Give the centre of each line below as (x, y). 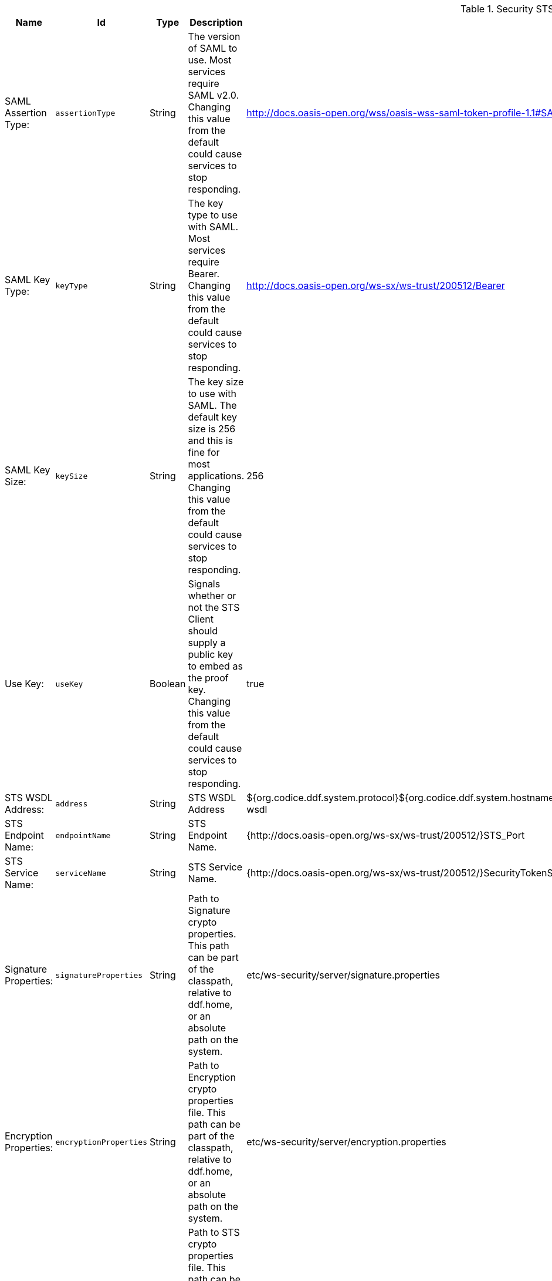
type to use (213, 215)
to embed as (215, 666)
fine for (204, 452)
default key (212, 417)
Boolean (168, 684)
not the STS (214, 607)
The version (214, 36)
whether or (212, 596)
